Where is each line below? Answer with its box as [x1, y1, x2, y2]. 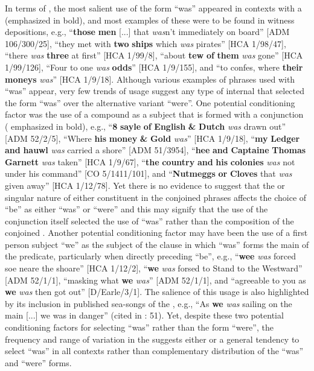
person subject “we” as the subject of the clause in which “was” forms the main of [5, 238, 309, 250]
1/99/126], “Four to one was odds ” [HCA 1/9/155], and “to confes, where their [5, 60, 303, 73]
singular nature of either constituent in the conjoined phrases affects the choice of [5, 191, 307, 203]
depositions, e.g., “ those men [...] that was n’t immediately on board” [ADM [5, 25, 290, 38]
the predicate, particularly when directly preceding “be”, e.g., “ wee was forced [5, 250, 296, 262]
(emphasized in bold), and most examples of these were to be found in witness [5, 13, 295, 26]
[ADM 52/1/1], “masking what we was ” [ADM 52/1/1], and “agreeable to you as [5, 273, 306, 286]
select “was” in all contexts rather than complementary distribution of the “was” [5, 344, 304, 357]
